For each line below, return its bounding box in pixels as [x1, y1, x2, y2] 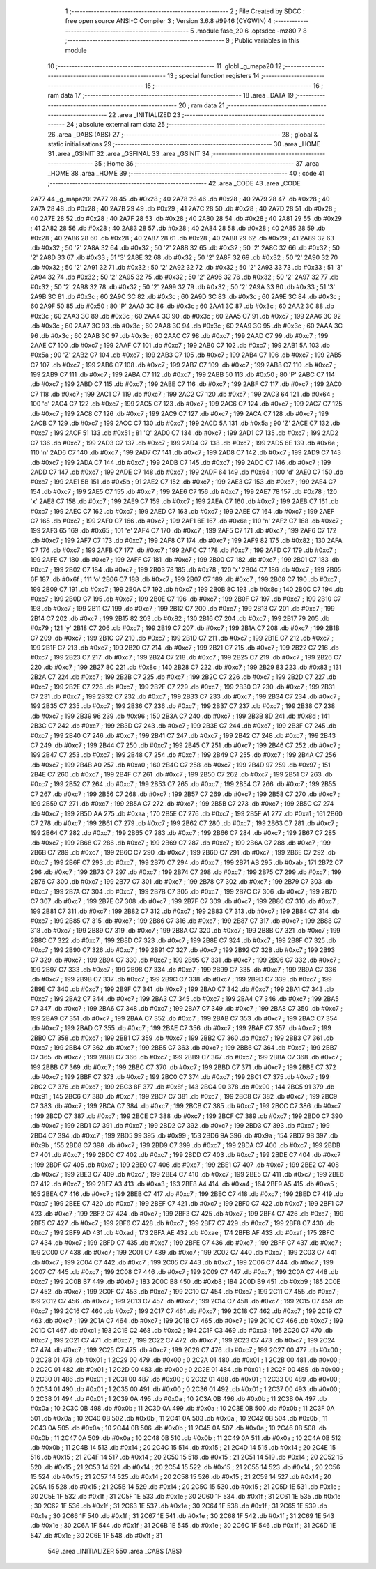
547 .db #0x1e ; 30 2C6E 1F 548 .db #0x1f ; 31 [30, 1531, 163, 1540]
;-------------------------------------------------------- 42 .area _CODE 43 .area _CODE [47, 178, 301, 187]
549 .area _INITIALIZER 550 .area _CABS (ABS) [47, 1547, 182, 1555]
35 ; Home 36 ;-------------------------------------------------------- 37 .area [94, 159, 320, 167]
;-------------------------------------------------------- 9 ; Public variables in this [65, 36, 299, 45]
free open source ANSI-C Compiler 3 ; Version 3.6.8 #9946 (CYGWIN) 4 [65, 17, 272, 25]
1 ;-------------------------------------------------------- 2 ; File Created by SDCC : [65, 7, 306, 15]
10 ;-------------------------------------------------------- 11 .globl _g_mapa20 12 [47, 61, 282, 70]
